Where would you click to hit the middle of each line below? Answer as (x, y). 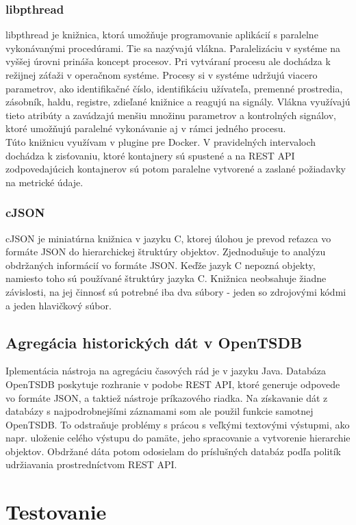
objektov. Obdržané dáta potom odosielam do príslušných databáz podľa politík (173, 451)
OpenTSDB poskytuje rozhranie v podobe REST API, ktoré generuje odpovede (173, 384)
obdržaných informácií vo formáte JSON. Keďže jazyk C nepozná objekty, (161, 265)
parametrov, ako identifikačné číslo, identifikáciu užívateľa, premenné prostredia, (174, 88)
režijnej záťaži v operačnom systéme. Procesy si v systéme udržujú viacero (162, 75)
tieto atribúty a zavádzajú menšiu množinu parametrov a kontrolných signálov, (171, 115)
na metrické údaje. (44, 182)
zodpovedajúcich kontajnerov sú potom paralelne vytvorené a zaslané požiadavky (176, 169)
